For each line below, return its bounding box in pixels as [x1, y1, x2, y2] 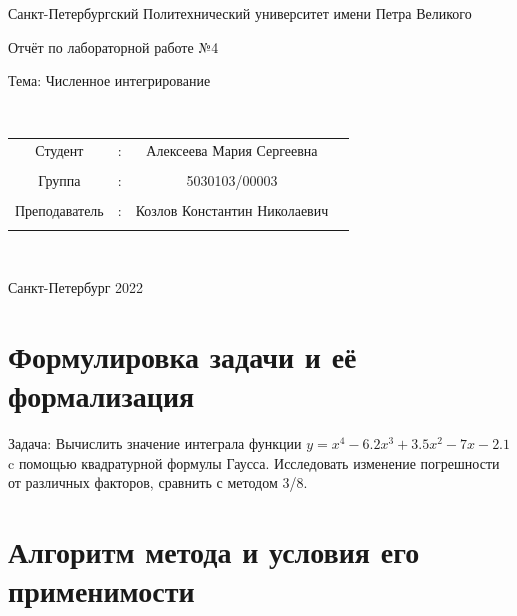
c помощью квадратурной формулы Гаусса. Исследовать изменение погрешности [8, 452, 500, 473]
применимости [8, 570, 195, 611]
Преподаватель [15, 200, 104, 221]
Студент [35, 140, 84, 161]
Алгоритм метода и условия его [8, 531, 420, 572]
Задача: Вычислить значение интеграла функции [8, 433, 302, 454]
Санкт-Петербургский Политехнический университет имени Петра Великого [8, 3, 472, 23]
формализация [8, 375, 195, 416]
